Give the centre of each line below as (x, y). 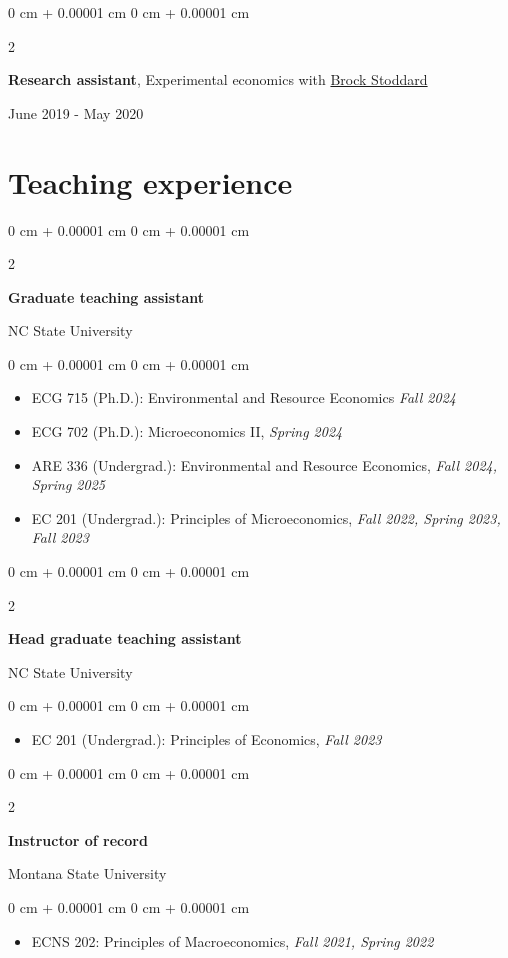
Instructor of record (78, 839)
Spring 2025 (68, 484)
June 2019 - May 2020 (76, 112)
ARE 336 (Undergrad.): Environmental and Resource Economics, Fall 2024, (264, 464)
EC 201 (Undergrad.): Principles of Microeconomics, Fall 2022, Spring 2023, (266, 517)
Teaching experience (150, 181)
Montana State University (87, 873)
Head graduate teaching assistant (125, 638)
